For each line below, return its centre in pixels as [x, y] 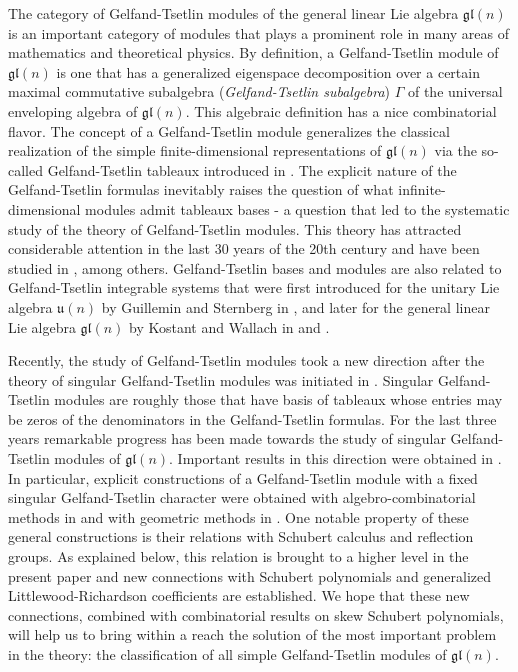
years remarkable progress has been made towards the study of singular [227, 438]
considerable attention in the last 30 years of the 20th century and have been [244, 248]
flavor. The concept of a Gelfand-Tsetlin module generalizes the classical [229, 130]
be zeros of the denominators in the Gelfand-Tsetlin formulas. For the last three [252, 418]
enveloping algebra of [73, 110]
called [25, 169]
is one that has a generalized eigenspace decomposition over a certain [268, 71]
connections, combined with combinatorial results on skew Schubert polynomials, [256, 614]
